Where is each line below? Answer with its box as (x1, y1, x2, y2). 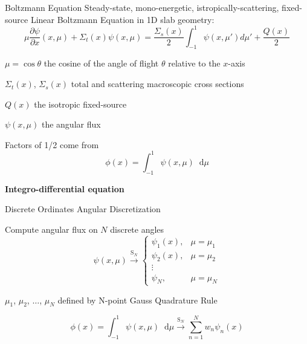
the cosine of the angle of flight (44, 57, 159, 70)
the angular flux (41, 118, 101, 131)
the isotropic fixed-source (34, 97, 127, 110)
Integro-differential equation (5, 182, 124, 195)
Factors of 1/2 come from (5, 138, 99, 151)
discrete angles (110, 222, 164, 235)
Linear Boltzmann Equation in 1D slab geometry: (30, 13, 215, 25)
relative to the (168, 57, 221, 70)
